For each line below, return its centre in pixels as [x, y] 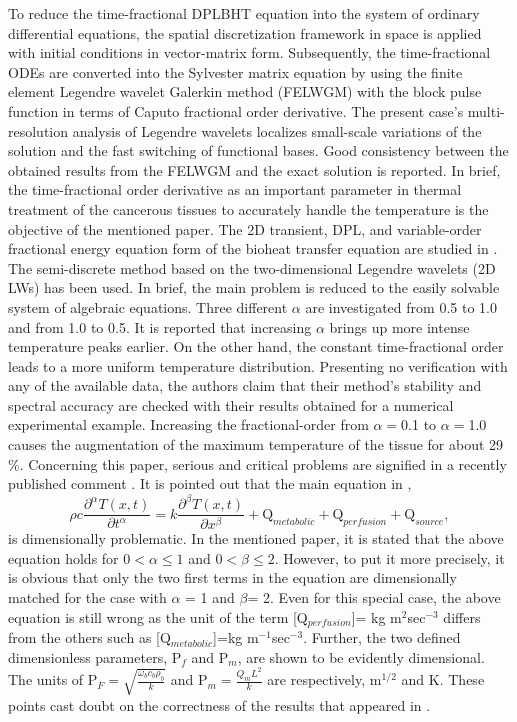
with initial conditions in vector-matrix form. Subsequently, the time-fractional [249, 52]
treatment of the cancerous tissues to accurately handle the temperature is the [248, 208]
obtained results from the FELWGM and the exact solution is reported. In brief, [254, 169]
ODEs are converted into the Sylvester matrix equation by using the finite [235, 71]
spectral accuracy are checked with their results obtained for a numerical [231, 404]
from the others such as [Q [89, 637]
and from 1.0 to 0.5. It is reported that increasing [160, 326]
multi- [486, 110]
